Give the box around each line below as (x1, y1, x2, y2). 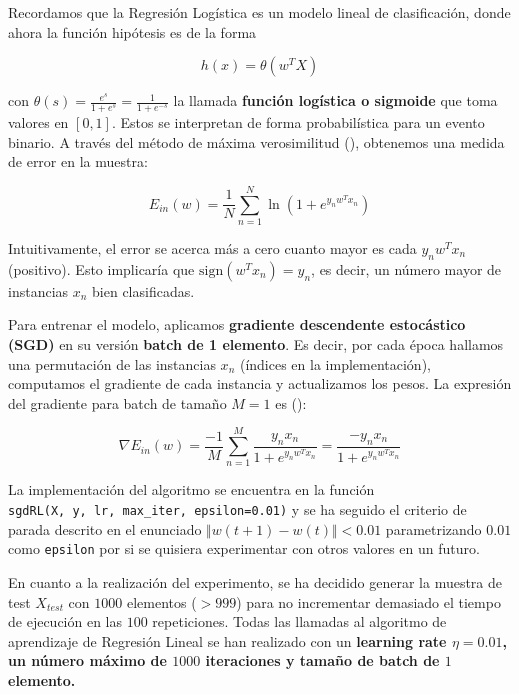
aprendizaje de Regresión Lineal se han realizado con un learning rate (8, 630, 447, 651)
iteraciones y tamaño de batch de (205, 650, 440, 671)
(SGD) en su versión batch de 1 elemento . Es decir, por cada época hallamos (8, 333, 504, 354)
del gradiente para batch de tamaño (8, 392, 227, 413)
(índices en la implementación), (239, 353, 431, 374)
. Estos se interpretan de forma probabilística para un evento (111, 112, 485, 133)
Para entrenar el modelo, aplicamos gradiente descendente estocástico (8, 314, 466, 335)
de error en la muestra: (8, 151, 148, 172)
